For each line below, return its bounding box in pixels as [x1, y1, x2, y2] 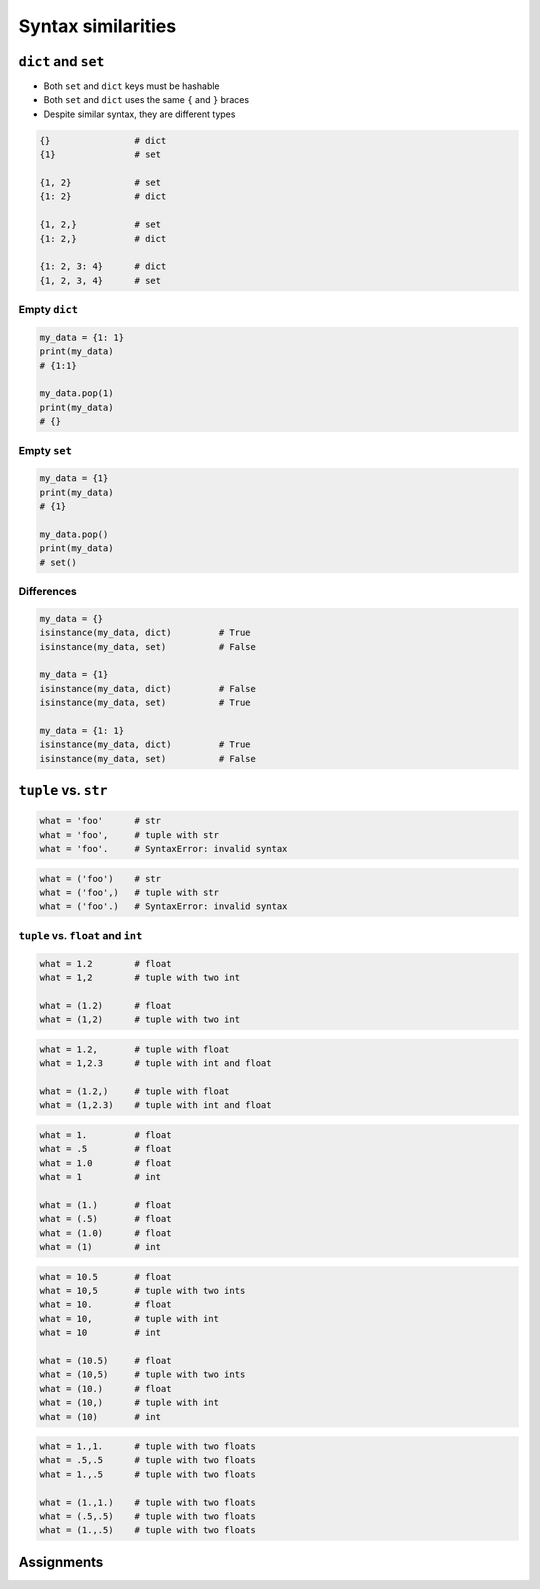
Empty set [18, 443, 72, 457]
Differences [18, 585, 77, 599]
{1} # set [39, 149, 162, 160]
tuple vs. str [18, 782, 108, 799]
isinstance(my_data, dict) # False [39, 683, 257, 694]
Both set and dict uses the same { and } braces [43, 94, 250, 106]
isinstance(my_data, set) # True [39, 697, 251, 709]
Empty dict [18, 303, 79, 317]
